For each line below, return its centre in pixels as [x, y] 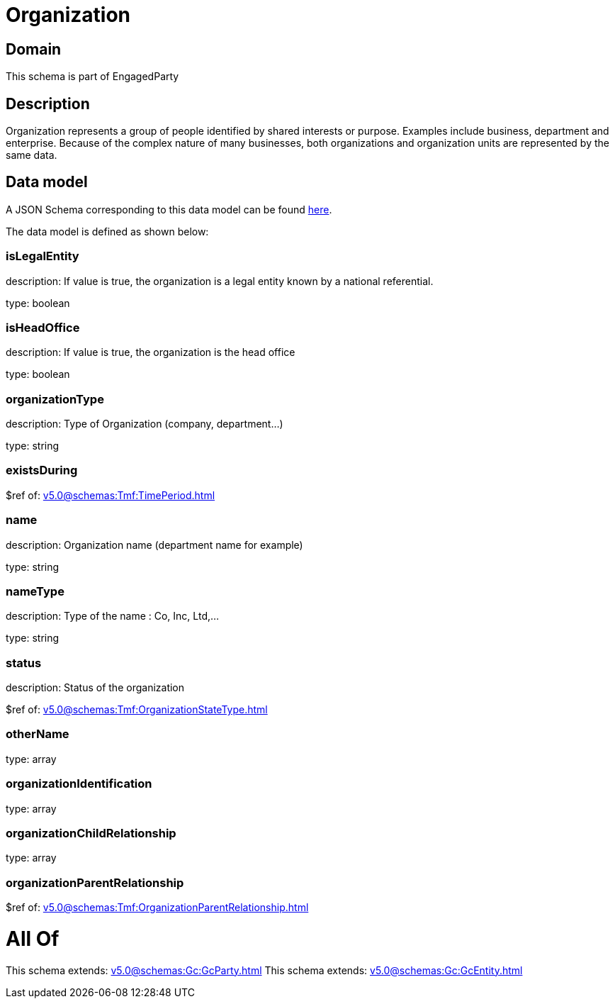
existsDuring [42, 470]
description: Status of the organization [95, 688]
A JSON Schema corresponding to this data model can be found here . [169, 209]
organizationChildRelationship [91, 833]
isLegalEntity [43, 256]
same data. [32, 155]
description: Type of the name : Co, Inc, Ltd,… [113, 616]
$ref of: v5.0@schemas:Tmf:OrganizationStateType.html [137, 710]
